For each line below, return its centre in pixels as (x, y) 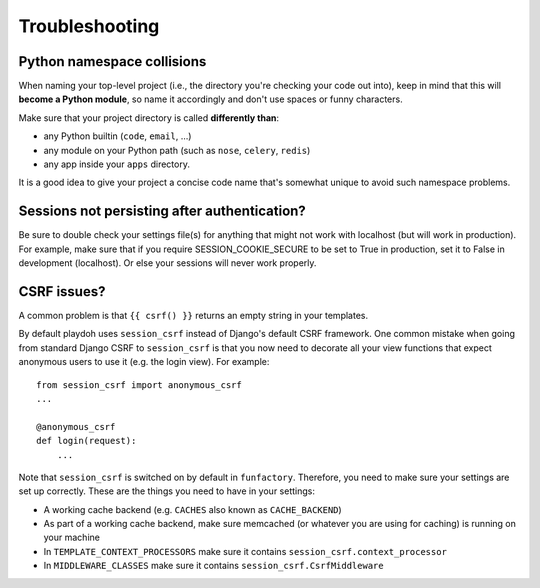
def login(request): (86, 441)
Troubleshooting (89, 26)
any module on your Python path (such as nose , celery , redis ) (177, 150)
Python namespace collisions (112, 61)
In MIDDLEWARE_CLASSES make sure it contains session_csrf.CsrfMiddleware (213, 566)
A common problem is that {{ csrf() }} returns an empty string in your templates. (193, 315)
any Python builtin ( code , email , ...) (117, 136)
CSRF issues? (62, 291)
